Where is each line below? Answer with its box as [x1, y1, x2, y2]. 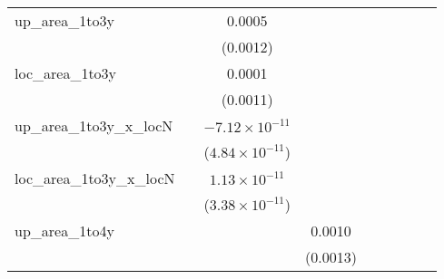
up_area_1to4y [15, 220, 114, 241]
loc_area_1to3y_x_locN [15, 168, 175, 188]
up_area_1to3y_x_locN [15, 115, 173, 136]
